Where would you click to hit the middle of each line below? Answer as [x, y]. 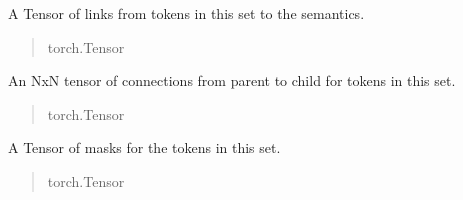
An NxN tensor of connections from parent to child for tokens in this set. [232, 80]
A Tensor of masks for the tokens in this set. [144, 147]
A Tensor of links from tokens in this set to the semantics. [186, 13]
